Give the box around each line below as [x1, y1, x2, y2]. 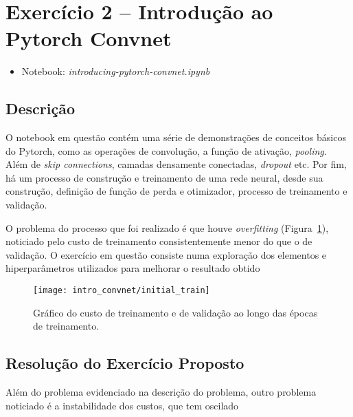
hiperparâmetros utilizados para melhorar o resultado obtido [5, 261, 260, 275]
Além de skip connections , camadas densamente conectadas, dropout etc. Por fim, [5, 157, 347, 171]
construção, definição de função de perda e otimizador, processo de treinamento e [5, 184, 348, 198]
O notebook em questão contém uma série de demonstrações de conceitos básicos [5, 130, 346, 145]
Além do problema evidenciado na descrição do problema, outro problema [5, 385, 317, 399]
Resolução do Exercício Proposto [5, 352, 244, 374]
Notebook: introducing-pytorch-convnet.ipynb [21, 64, 210, 78]
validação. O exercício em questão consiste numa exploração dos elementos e [5, 247, 327, 261]
